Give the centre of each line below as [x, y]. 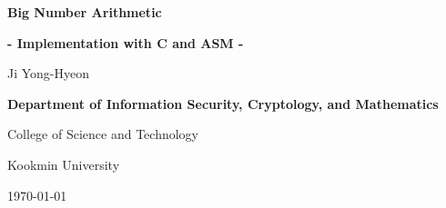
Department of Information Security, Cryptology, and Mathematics [223, 103]
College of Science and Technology [103, 134]
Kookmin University [64, 164]
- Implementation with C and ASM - [126, 42]
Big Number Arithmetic [85, 12]
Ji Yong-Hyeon [49, 73]
